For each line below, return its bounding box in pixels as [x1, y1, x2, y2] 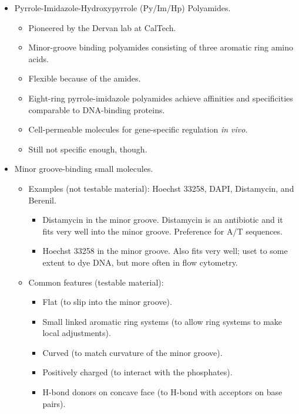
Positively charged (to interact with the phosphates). [42, 366, 233, 378]
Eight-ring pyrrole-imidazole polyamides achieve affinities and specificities [28, 91, 293, 104]
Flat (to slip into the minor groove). [42, 296, 172, 308]
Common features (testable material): [28, 276, 164, 288]
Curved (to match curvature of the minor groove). [42, 346, 223, 358]
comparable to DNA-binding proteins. [28, 103, 165, 116]
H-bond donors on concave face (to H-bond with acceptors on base [42, 386, 283, 398]
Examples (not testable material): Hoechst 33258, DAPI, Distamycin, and [28, 182, 294, 194]
